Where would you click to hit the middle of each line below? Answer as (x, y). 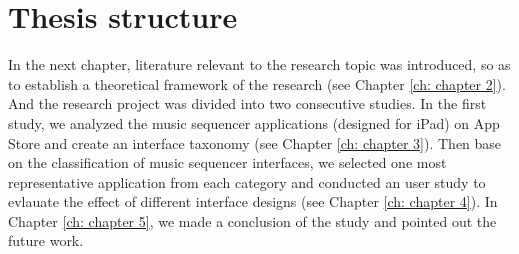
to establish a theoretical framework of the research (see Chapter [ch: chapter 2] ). (257, 83)
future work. (46, 240)
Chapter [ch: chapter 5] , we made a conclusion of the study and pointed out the (252, 220)
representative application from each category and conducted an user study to (247, 181)
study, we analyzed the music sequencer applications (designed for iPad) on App (254, 122)
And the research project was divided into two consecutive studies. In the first (247, 103)
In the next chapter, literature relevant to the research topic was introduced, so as (259, 64)
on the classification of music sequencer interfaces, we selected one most (227, 162)
